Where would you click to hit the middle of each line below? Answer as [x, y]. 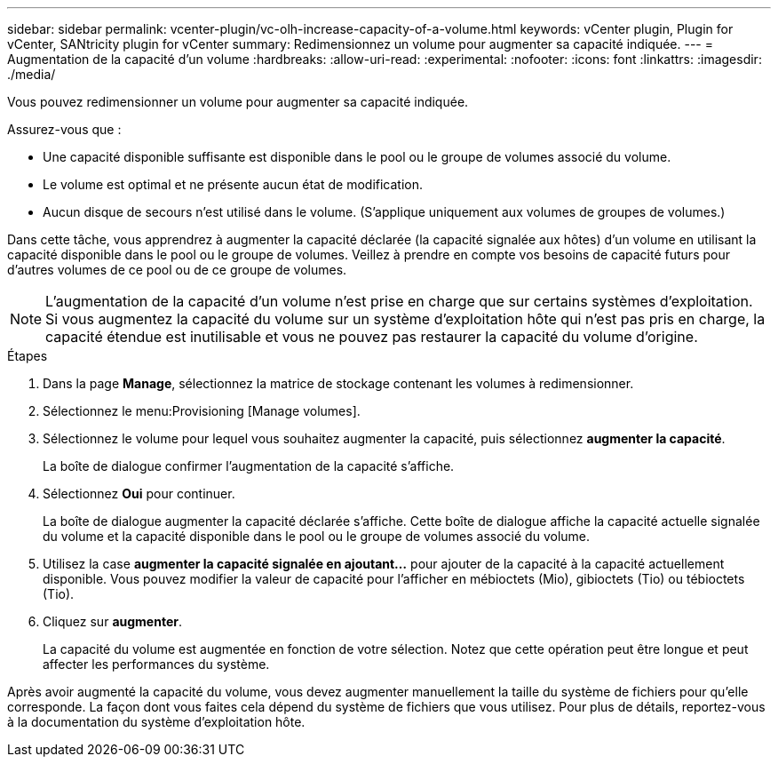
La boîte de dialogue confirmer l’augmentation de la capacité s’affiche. [249, 466]
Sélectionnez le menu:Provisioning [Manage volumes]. [202, 411]
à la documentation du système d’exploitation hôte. [156, 722]
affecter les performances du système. [156, 664]
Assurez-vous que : [64, 129]
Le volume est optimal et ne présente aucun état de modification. [233, 184]
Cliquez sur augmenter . [112, 621]
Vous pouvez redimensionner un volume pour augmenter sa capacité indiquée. [238, 102]
